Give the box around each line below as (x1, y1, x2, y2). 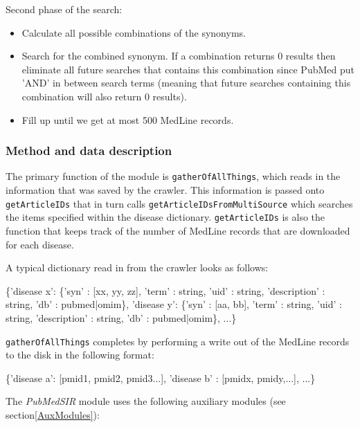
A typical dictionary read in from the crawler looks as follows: (6, 260, 269, 275)
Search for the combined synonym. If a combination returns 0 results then (21, 48, 336, 63)
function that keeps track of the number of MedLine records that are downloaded (6, 223, 350, 237)
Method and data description (6, 142, 172, 159)
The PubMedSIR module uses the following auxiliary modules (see (6, 394, 286, 408)
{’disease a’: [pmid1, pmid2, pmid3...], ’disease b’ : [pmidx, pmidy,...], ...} (6, 370, 316, 385)
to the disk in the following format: (6, 347, 154, 362)
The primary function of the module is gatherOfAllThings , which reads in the (6, 169, 341, 183)
